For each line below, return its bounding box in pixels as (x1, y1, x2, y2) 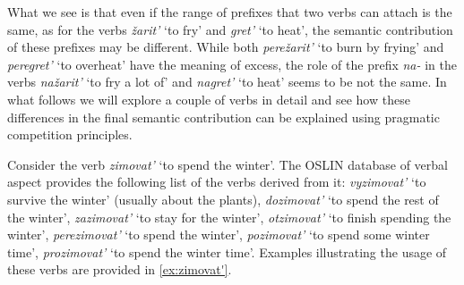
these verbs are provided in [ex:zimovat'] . (7, 260, 232, 279)
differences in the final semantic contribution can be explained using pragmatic (7, 107, 440, 126)
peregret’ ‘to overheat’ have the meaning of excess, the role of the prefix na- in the (7, 54, 457, 73)
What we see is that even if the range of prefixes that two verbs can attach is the (7, 3, 452, 21)
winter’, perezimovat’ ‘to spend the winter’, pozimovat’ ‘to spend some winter (7, 225, 430, 244)
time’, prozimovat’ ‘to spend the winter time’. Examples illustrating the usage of (7, 242, 447, 261)
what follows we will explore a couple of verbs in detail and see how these (7, 89, 410, 108)
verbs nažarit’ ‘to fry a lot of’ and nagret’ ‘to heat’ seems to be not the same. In (7, 72, 447, 91)
